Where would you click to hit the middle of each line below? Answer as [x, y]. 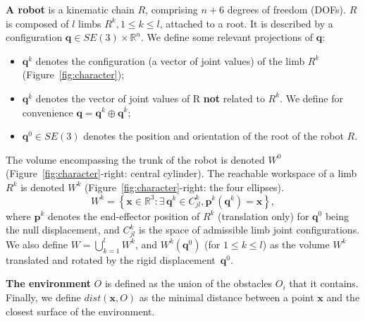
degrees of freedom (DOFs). [286, 9]
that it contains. [324, 283]
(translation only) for [264, 216]
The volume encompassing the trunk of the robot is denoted [135, 159]
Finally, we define [43, 297]
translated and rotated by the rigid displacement [111, 259]
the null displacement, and [63, 230]
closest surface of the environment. [80, 311]
